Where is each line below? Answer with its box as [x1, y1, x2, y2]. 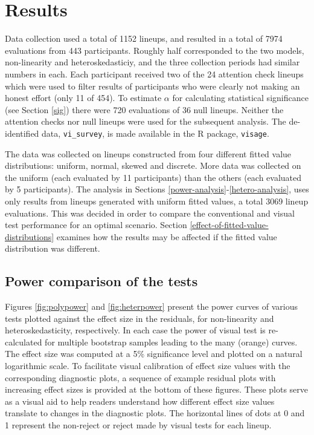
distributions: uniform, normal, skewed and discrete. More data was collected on [5, 159, 301, 172]
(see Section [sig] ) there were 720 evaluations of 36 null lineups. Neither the [5, 103, 284, 116]
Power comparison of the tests [5, 272, 198, 290]
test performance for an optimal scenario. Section [5, 218, 187, 231]
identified [5, 126, 39, 139]
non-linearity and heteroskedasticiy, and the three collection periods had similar [5, 56, 300, 68]
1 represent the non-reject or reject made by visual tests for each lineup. [5, 419, 272, 431]
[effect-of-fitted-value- [190, 218, 269, 231]
